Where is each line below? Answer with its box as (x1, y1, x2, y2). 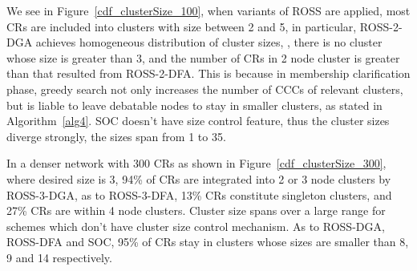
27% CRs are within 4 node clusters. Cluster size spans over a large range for (6, 202, 386, 219)
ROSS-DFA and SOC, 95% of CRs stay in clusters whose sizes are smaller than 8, (6, 233, 409, 250)
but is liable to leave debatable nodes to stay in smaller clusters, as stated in (6, 96, 383, 113)
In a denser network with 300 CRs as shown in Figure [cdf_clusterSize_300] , (6, 155, 387, 172)
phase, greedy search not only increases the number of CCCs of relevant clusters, (6, 80, 403, 97)
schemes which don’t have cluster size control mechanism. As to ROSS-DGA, (6, 217, 385, 234)
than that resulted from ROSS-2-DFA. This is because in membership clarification (6, 65, 411, 82)
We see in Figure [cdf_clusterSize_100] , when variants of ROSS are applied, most (6, 2, 411, 18)
